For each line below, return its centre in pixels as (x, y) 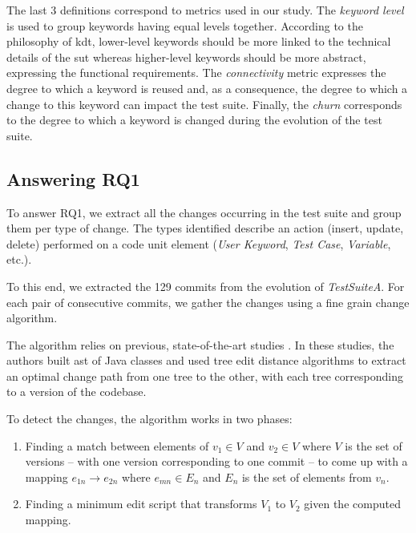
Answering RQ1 (73, 178)
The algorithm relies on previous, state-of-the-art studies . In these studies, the (200, 344)
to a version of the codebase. (77, 392)
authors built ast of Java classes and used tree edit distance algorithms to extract (206, 360)
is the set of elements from (307, 476)
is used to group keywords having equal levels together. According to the (185, 25)
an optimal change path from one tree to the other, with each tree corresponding (205, 376)
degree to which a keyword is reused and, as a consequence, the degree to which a (207, 88)
